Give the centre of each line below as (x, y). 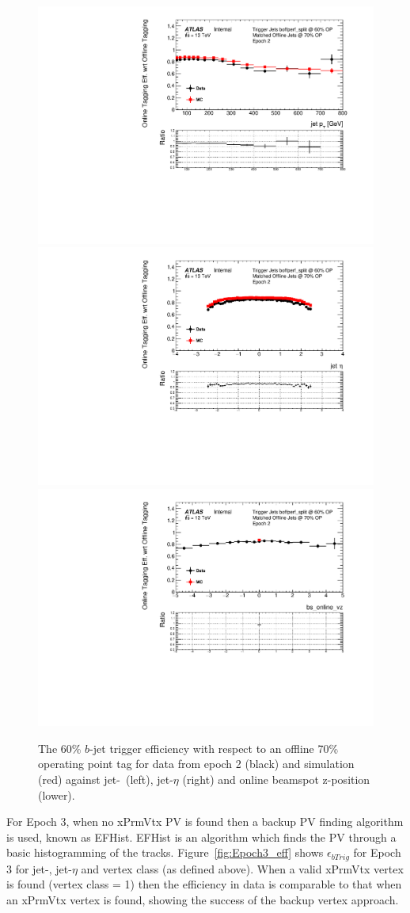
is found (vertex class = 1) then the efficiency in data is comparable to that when (204, 884)
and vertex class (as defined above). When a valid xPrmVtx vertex (242, 868)
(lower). (57, 795)
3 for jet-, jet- (39, 868)
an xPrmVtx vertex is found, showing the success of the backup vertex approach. (203, 899)
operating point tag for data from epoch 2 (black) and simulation (196, 764)
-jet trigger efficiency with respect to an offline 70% (214, 748)
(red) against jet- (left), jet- (106, 779)
